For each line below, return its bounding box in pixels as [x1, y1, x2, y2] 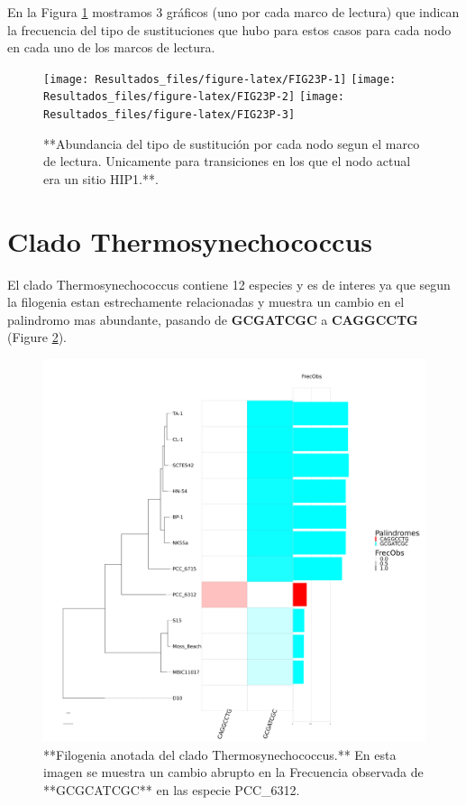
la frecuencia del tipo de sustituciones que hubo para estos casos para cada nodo [7, 20, 452, 39]
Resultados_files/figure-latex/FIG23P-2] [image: [43, 90, 344, 104]
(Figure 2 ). [7, 328, 67, 347]
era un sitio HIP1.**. [43, 169, 159, 188]
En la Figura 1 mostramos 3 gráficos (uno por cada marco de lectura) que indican [7, 3, 460, 21]
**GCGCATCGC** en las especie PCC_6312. [43, 780, 300, 799]
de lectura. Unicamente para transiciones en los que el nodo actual [43, 152, 411, 171]
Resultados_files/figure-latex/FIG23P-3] [43, 108, 296, 122]
